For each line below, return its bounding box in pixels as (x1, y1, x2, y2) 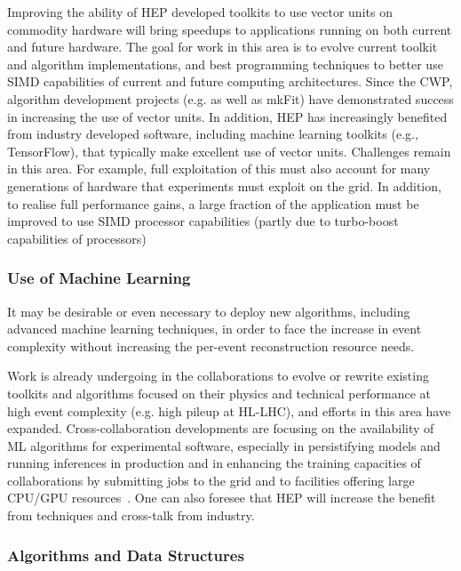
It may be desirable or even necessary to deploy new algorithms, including (7, 302, 410, 320)
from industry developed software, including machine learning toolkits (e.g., (7, 125, 418, 143)
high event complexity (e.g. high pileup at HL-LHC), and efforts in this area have (7, 401, 451, 420)
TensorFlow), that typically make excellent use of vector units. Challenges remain (7, 141, 451, 160)
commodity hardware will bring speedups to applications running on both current (7, 20, 452, 38)
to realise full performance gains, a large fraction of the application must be (7, 194, 419, 213)
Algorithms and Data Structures (7, 543, 244, 566)
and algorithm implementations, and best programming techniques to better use (7, 54, 443, 73)
